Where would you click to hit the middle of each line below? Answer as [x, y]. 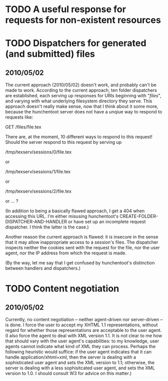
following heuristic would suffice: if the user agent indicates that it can [78, 352]
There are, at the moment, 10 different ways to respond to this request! [79, 137]
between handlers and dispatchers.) [43, 268]
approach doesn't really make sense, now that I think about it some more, [82, 106]
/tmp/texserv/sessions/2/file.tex [38, 192]
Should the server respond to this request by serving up [64, 142]
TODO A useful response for [66, 9]
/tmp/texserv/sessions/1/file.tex [38, 172]
